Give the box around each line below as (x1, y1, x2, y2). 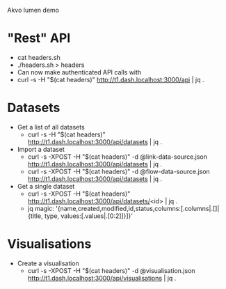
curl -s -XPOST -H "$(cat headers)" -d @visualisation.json (27, 266, 196, 274)
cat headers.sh (17, 53, 60, 61)
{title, (27, 212, 43, 220)
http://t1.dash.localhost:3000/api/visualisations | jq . (27, 274, 177, 282)
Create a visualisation (17, 259, 80, 267)
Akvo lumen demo (7, 6, 59, 14)
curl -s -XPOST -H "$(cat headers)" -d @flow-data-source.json (27, 167, 210, 175)
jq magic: (27, 204, 54, 212)
